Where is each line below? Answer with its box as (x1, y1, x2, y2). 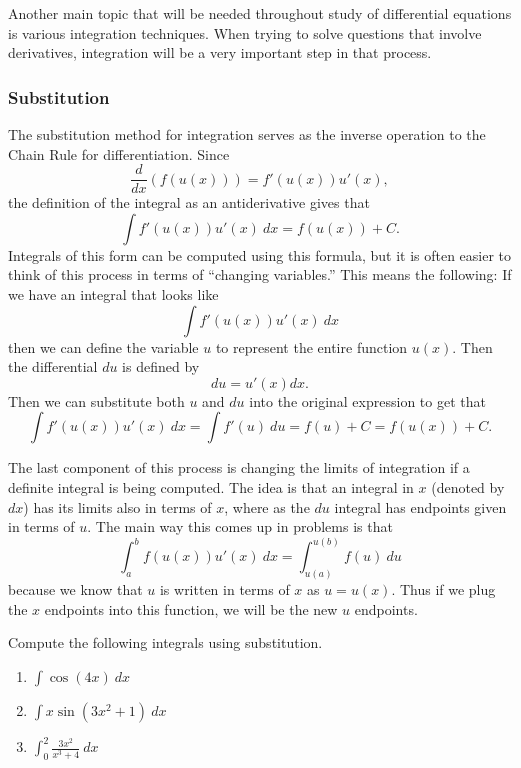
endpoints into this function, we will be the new (44, 598, 338, 619)
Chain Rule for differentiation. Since (8, 143, 230, 164)
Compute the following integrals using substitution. (8, 632, 323, 653)
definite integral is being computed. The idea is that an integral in (8, 477, 414, 497)
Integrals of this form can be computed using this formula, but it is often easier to (8, 244, 512, 265)
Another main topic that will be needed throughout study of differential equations (8, 3, 512, 23)
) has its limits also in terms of (23, 496, 212, 517)
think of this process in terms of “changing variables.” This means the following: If (8, 264, 512, 285)
